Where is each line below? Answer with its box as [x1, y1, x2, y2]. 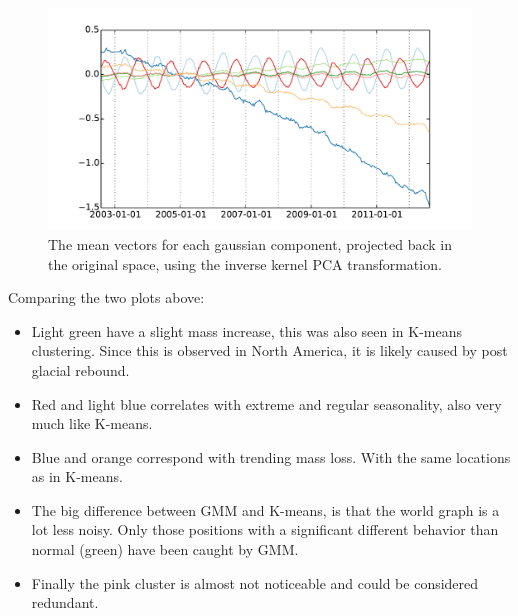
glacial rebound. [31, 359, 130, 380]
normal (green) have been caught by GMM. [31, 539, 299, 560]
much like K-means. [31, 413, 153, 434]
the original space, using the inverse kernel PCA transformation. [48, 253, 442, 274]
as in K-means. [31, 466, 123, 487]
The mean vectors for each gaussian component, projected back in [48, 233, 452, 254]
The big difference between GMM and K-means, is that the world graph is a [31, 499, 500, 520]
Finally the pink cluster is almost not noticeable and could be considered [31, 572, 479, 593]
